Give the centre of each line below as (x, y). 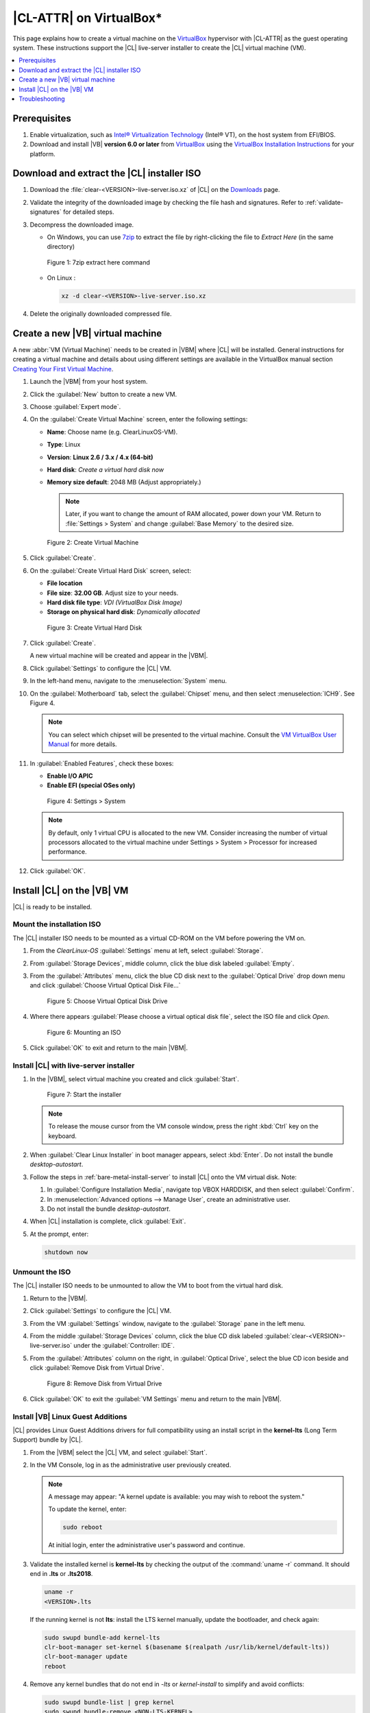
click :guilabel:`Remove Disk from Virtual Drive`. (97, 1368)
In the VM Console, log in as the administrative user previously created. (131, 1465)
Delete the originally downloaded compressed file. (101, 314)
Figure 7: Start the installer (84, 1095)
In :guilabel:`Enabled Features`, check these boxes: (102, 763)
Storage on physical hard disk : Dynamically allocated (123, 612)
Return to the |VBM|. (59, 1298)
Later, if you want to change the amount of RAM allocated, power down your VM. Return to (193, 514)
